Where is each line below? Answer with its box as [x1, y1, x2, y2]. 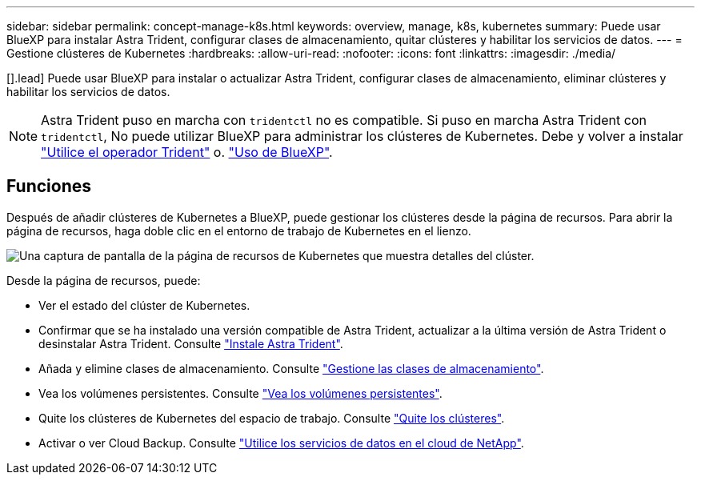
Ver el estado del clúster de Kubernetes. [38, 298, 250, 312]
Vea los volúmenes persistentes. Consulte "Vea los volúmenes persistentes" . [38, 386, 443, 400]
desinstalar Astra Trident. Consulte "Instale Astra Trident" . [38, 336, 343, 351]
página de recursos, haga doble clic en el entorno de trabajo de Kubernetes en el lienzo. [6, 223, 471, 238]
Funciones [6, 176, 92, 197]
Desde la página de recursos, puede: [6, 273, 201, 287]
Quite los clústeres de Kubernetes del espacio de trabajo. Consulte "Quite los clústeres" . [38, 411, 505, 425]
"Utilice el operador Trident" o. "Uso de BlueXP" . [41, 144, 333, 160]
